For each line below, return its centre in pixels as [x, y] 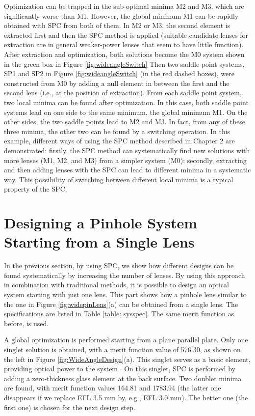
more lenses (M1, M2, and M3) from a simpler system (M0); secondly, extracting [125, 160]
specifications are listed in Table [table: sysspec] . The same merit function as [119, 314]
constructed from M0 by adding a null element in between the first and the [117, 83]
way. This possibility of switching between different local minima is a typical [119, 179]
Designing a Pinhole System [101, 223]
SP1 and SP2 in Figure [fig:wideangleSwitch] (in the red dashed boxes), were [119, 73]
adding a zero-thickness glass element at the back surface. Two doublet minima [123, 378]
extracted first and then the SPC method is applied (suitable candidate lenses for [126, 35]
